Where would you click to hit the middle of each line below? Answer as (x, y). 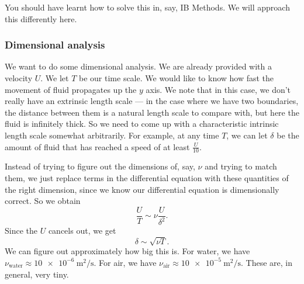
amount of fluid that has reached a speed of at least (97, 146)
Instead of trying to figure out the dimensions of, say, (100, 166)
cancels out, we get (82, 231)
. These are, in (267, 262)
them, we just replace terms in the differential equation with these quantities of (147, 177)
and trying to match (241, 166)
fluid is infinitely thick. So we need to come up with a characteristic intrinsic (142, 124)
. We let (55, 78)
